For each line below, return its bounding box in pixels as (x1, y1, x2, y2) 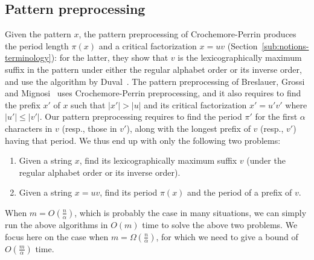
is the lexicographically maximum (178, 51, 302, 64)
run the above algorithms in (5, 218, 108, 231)
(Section (227, 39, 258, 52)
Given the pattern (5, 28, 71, 40)
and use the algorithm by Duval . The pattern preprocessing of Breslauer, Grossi (5, 75, 305, 87)
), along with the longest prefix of (126, 122, 251, 134)
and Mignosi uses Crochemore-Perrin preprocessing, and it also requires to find (5, 87, 301, 99)
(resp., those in (62, 122, 117, 134)
